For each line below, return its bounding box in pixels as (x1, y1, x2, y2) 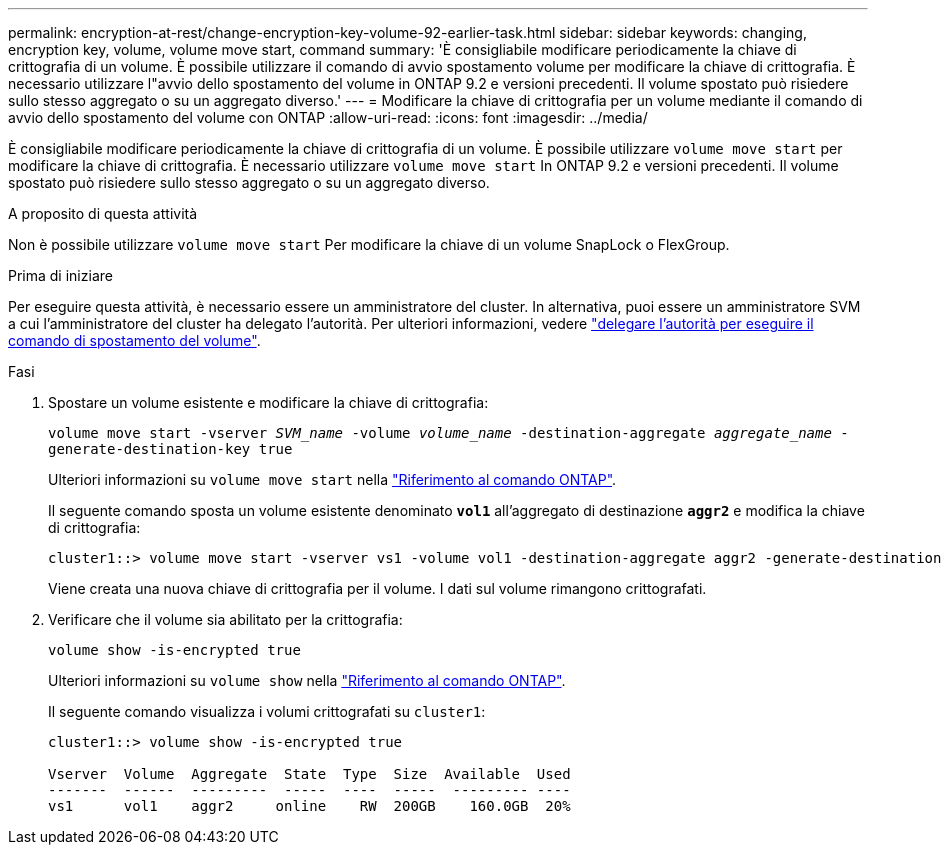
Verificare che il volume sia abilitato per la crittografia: (48, 611, 403, 628)
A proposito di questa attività (8, 205, 198, 222)
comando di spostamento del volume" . (8, 332, 261, 349)
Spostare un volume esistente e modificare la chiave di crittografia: (48, 394, 489, 411)
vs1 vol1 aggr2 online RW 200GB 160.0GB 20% (48, 798, 571, 814)
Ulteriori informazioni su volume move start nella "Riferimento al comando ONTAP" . (48, 471, 617, 488)
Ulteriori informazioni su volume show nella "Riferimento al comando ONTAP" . (48, 672, 566, 689)
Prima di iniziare (8, 267, 113, 284)
